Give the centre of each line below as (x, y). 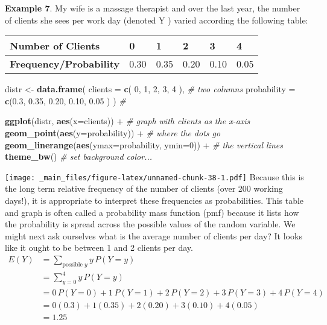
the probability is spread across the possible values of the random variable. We (150, 224)
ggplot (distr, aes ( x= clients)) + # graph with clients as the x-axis (128, 121)
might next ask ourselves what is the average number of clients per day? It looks (154, 235)
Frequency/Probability (65, 64)
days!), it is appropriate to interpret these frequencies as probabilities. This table (154, 200)
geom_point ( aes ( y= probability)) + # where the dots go (113, 132)
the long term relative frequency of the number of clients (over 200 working (144, 188)
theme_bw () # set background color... (79, 156)
